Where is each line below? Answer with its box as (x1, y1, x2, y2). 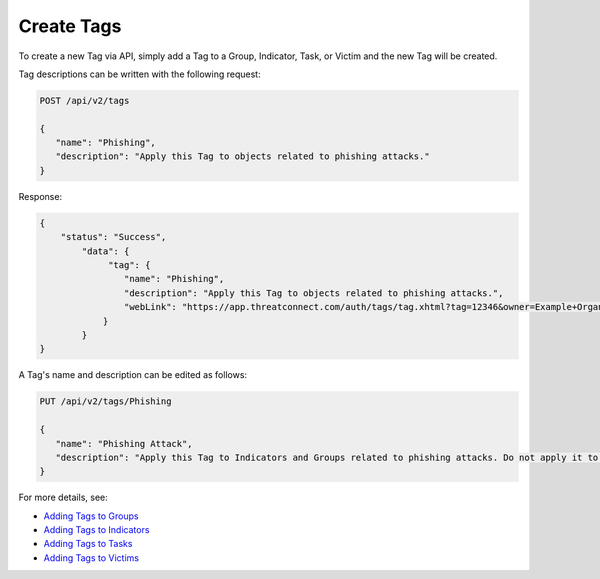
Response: (18, 190, 63, 202)
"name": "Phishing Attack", (55, 438, 194, 449)
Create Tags (18, 15, 122, 37)
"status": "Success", (60, 231, 167, 243)
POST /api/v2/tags (39, 95, 130, 106)
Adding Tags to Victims (43, 551, 140, 564)
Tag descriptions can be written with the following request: (18, 68, 261, 80)
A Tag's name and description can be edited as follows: (18, 369, 248, 381)
